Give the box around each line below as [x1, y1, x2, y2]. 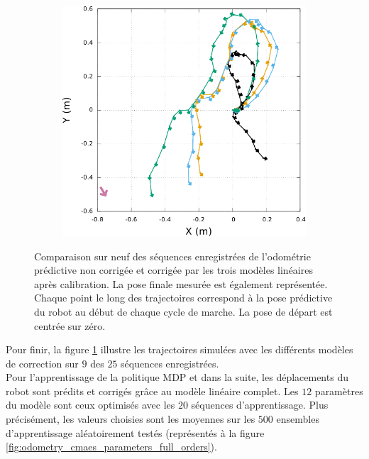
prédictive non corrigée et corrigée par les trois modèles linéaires [34, 262, 313, 277]
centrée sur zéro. [34, 318, 106, 333]
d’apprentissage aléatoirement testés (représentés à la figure [6, 425, 265, 440]
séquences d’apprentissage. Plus [191, 397, 329, 412]
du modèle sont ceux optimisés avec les [6, 397, 175, 412]
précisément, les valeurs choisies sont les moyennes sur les [6, 411, 255, 426]
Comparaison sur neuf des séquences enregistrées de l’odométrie [34, 248, 311, 263]
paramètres [314, 383, 363, 398]
